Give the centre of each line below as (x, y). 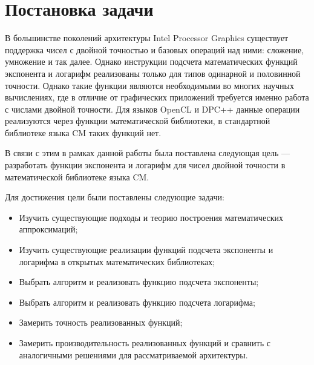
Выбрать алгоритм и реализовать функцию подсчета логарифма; (137, 302)
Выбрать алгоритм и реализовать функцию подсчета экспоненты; (139, 282)
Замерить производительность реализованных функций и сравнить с (145, 343)
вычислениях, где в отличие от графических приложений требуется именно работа (157, 97)
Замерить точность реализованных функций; (101, 322)
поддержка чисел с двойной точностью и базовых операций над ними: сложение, (155, 49)
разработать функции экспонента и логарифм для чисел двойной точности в (145, 165)
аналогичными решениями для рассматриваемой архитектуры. (133, 354)
